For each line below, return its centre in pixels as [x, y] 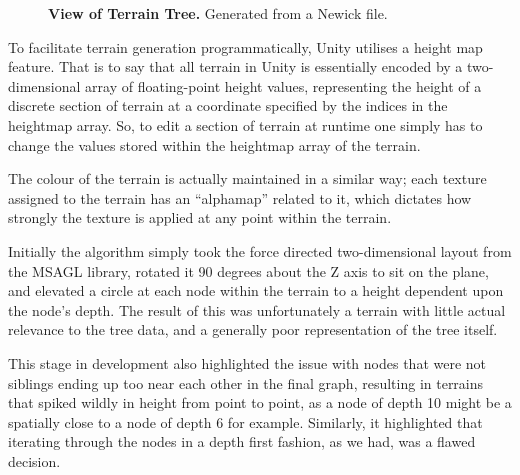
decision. [34, 460]
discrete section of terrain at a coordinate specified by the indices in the [228, 105]
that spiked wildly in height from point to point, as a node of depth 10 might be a [260, 402]
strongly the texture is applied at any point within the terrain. [200, 217]
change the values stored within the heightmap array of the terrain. [214, 144]
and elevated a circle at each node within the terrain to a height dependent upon [256, 290]
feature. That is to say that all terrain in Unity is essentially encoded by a [235, 66]
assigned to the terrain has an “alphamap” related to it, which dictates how [240, 197]
